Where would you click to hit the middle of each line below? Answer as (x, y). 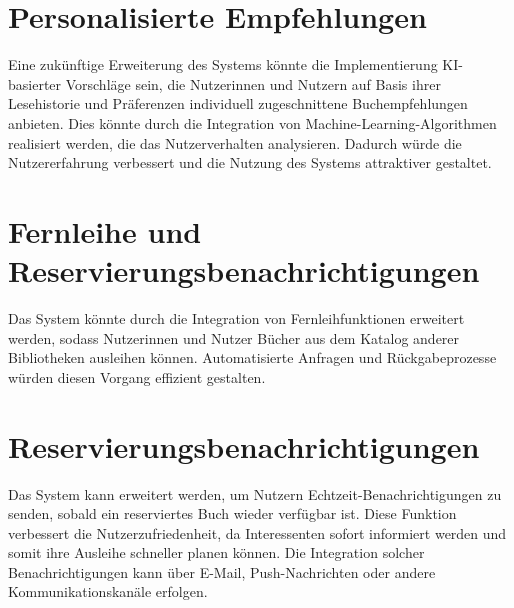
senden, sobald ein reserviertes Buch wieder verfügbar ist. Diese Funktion (232, 513)
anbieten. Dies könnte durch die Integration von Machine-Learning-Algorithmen (252, 122)
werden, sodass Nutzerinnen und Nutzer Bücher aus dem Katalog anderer (234, 337)
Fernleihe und (105, 230)
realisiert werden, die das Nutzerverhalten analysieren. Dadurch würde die (235, 142)
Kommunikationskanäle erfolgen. (108, 591)
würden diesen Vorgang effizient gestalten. (137, 376)
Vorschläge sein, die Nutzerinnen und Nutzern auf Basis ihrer (253, 83)
